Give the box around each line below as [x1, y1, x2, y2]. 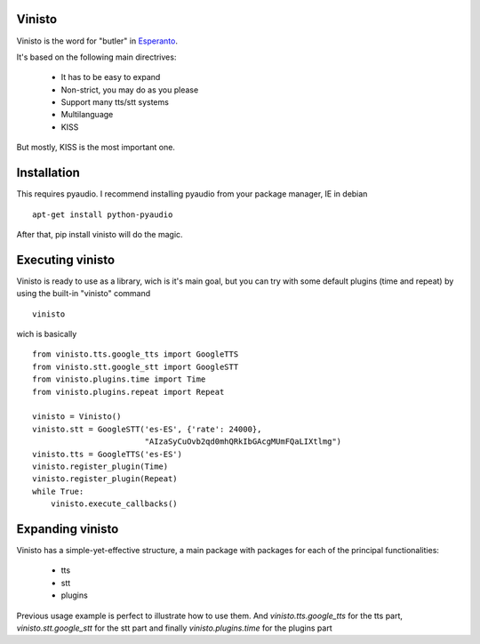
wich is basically [16, 329, 77, 340]
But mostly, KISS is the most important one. [16, 142, 175, 153]
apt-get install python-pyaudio [32, 209, 173, 220]
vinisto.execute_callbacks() [50, 499, 178, 509]
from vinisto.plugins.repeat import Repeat [32, 387, 225, 397]
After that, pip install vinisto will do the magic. [16, 229, 183, 239]
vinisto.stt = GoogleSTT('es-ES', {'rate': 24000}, [32, 423, 262, 434]
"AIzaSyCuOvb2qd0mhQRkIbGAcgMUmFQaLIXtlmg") [144, 437, 342, 447]
